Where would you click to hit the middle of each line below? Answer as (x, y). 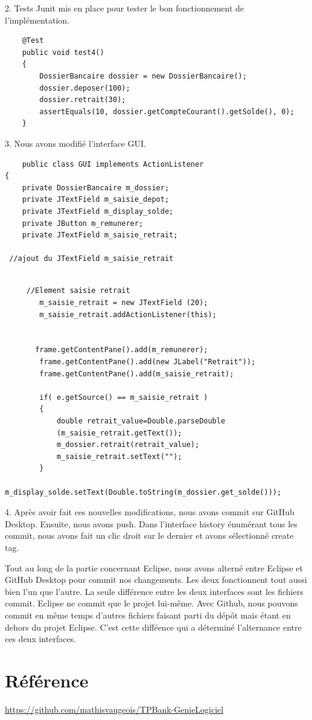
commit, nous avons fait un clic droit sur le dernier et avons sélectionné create (149, 535)
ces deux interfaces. (41, 639)
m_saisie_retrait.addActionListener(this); (128, 314)
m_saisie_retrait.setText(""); (119, 456)
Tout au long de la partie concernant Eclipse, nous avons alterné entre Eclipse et (154, 567)
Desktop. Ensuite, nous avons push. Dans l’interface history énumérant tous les (151, 523)
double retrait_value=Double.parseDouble (141, 421)
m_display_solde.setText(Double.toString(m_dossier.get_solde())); (143, 492)
